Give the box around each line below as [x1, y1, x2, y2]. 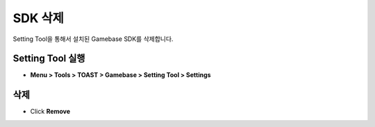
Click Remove [30, 108, 71, 116]
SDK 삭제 [12, 10, 64, 26]
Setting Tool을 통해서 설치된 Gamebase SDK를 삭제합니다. [12, 35, 174, 43]
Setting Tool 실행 [12, 53, 85, 65]
